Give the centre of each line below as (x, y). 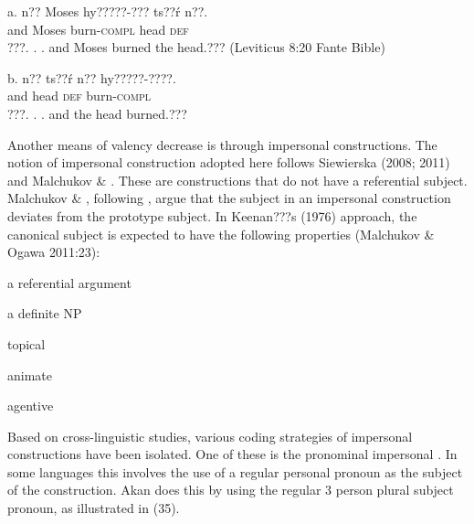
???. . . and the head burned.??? (97, 113)
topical (26, 343)
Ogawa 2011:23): (54, 252)
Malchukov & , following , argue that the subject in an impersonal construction (229, 198)
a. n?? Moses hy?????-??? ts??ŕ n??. (108, 11)
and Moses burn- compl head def (98, 29)
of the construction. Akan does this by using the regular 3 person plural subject (231, 490)
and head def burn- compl (79, 96)
